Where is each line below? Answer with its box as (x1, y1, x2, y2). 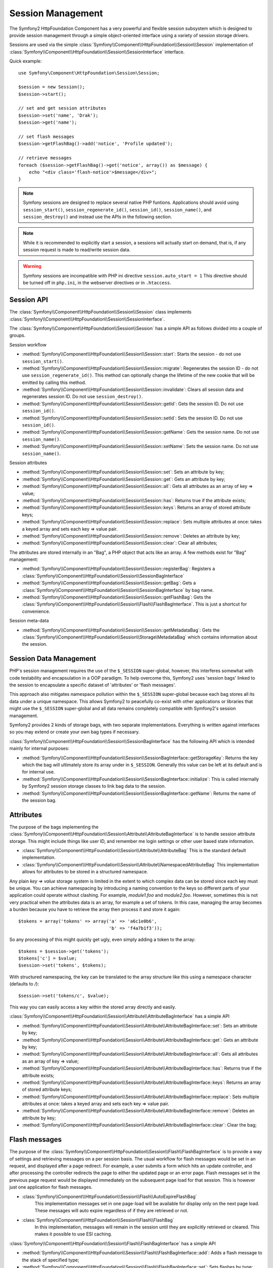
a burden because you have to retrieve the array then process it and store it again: (9, 906, 180, 912)
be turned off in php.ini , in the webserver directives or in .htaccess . (23, 279, 171, 286)
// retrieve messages (18, 155, 72, 161)
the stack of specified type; (22, 1257, 79, 1263)
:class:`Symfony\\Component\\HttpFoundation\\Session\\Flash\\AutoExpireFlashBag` (22, 1193, 197, 1200)
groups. (9, 332, 26, 338)
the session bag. (22, 797, 57, 803)
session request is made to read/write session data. (23, 246, 131, 253)
